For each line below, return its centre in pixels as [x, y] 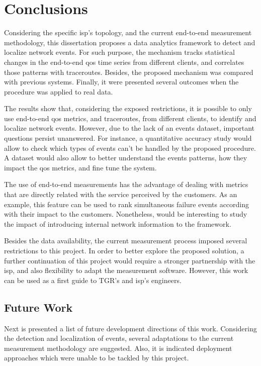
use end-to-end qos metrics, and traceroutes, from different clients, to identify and [130, 118]
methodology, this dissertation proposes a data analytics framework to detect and [130, 42]
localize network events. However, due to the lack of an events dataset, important [129, 128]
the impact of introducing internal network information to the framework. [118, 223]
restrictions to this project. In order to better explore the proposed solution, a [124, 250]
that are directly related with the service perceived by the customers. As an [121, 194]
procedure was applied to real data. [59, 91]
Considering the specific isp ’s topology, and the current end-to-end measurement [128, 32]
